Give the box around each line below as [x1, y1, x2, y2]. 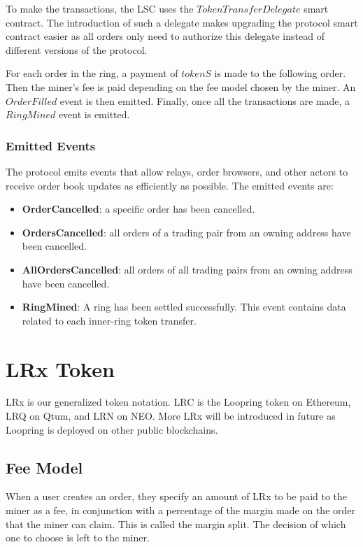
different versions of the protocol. [6, 42, 148, 57]
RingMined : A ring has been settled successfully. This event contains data [22, 299, 346, 314]
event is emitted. [58, 107, 130, 122]
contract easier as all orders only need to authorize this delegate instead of [6, 29, 325, 43]
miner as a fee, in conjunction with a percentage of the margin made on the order [6, 503, 355, 518]
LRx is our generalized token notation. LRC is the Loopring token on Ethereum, [6, 395, 351, 409]
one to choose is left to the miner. [6, 530, 150, 545]
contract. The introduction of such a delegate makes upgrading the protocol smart [6, 15, 358, 29]
